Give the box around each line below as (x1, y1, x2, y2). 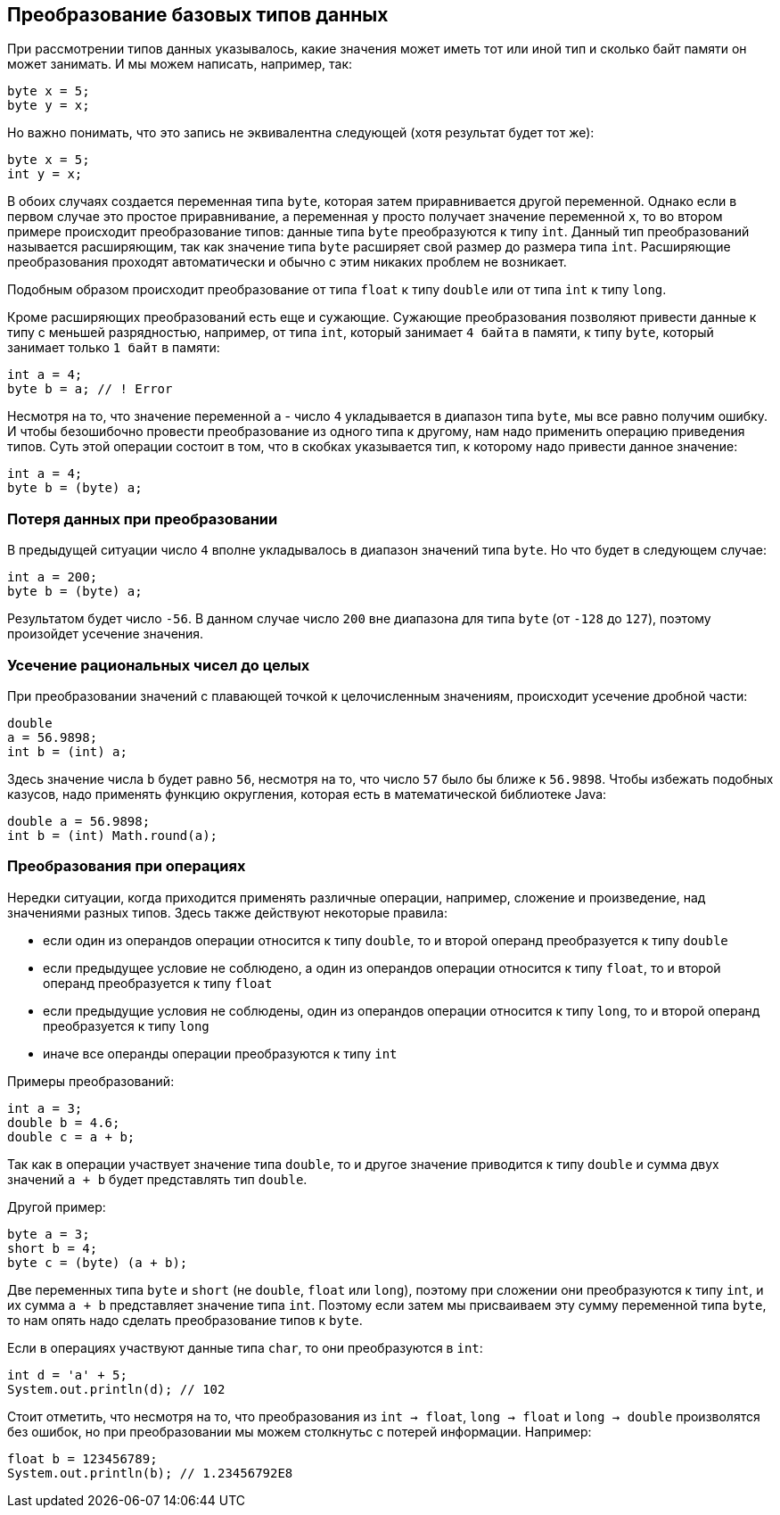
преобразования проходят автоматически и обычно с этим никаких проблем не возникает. (7, 254, 567, 270)
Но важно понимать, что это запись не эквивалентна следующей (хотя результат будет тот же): (7, 125, 595, 141)
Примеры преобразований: (7, 1073, 175, 1089)
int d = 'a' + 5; (7, 1367, 127, 1382)
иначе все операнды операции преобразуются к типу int (43, 1045, 398, 1061)
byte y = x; (7, 98, 90, 113)
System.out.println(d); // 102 (7, 1381, 226, 1396)
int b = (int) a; (7, 744, 127, 759)
